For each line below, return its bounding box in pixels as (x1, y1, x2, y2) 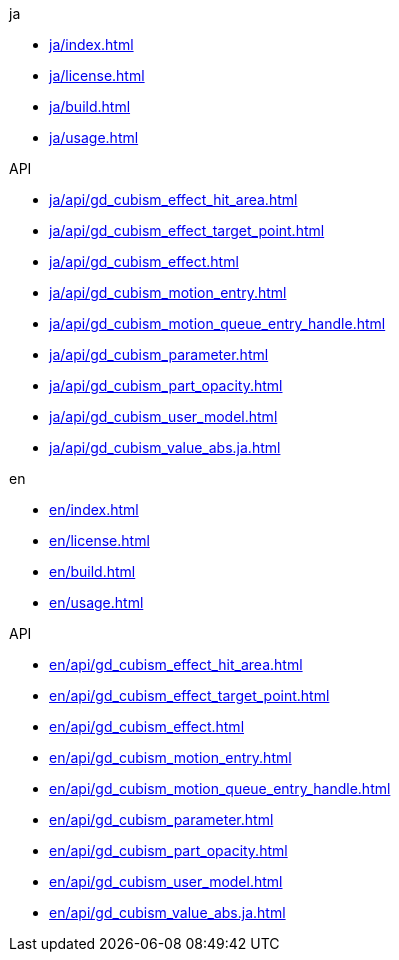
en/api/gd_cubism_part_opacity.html (49, 842, 288, 859)
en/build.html (49, 563, 136, 580)
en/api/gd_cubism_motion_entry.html (49, 749, 292, 766)
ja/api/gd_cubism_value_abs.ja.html (49, 439, 281, 456)
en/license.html (49, 532, 150, 549)
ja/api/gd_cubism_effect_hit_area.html (49, 191, 298, 208)
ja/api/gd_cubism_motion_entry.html (49, 284, 287, 301)
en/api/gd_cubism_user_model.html (49, 873, 283, 890)
